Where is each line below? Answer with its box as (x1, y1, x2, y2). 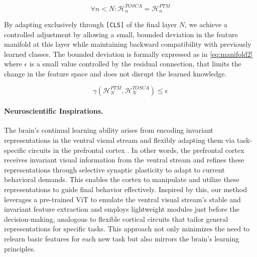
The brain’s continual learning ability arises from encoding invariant (4, 125, 213, 135)
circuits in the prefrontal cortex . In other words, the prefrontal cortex (28, 144, 244, 155)
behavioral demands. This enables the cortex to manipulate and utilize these (4, 174, 239, 185)
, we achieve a (185, 19, 227, 29)
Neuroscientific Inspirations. (4, 106, 103, 116)
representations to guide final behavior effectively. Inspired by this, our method (4, 184, 247, 194)
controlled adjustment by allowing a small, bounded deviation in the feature (4, 29, 238, 39)
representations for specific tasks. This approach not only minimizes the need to (4, 223, 250, 234)
